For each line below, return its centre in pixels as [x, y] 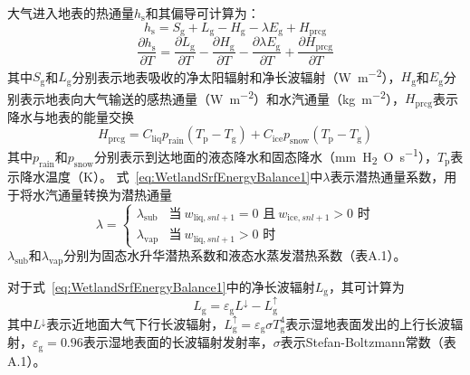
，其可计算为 [366, 286]
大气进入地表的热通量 [71, 13]
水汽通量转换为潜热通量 [102, 194]
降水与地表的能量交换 [71, 116]
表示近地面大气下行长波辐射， [135, 323]
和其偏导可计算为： [202, 13]
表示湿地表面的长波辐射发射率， [178, 342]
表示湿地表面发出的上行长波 [368, 323]
